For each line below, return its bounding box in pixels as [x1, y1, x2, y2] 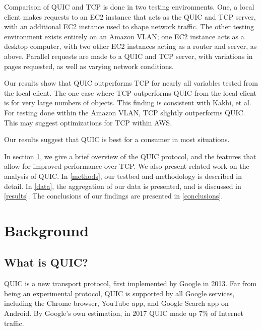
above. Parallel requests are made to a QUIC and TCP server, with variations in [4, 50, 253, 61]
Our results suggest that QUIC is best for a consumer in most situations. [4, 134, 230, 145]
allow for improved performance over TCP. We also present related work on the [4, 161, 249, 171]
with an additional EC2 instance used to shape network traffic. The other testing [4, 21, 254, 32]
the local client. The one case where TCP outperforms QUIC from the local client [4, 87, 256, 98]
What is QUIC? [4, 254, 88, 270]
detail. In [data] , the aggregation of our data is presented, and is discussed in [4, 180, 241, 191]
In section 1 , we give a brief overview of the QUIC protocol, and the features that [4, 151, 256, 161]
